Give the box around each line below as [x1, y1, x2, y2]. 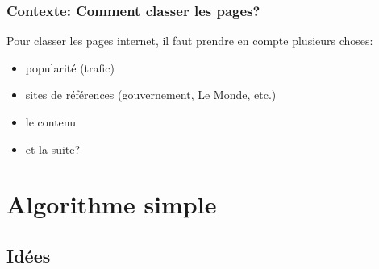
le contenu [25, 114, 77, 130]
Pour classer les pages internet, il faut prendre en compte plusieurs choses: [6, 32, 373, 49]
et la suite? [25, 140, 81, 157]
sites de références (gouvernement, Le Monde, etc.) [25, 86, 277, 103]
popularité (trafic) [25, 59, 115, 76]
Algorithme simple [6, 188, 217, 221]
